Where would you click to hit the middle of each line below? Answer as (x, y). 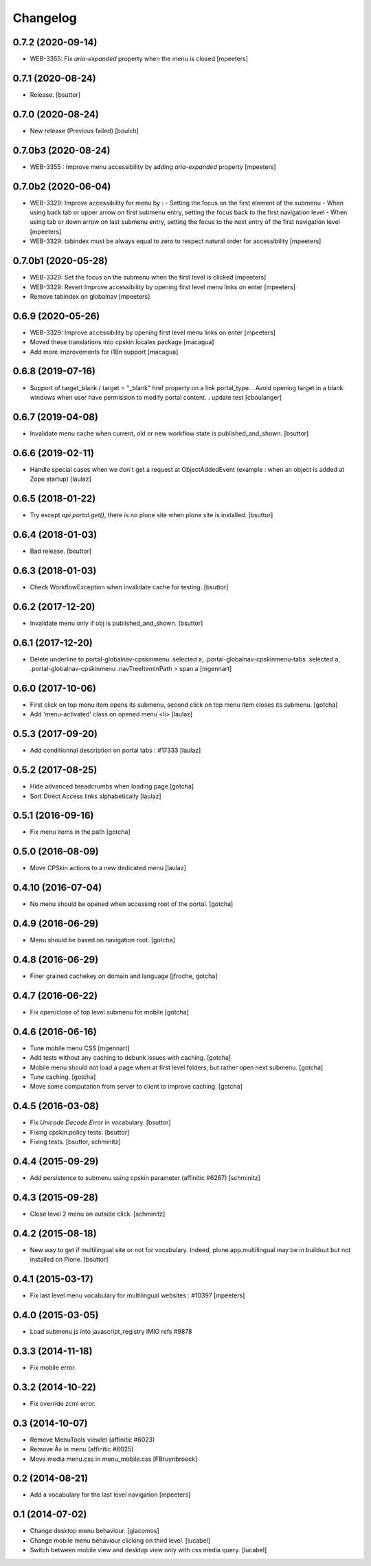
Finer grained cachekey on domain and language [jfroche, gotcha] (124, 976)
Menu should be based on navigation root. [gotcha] (102, 940)
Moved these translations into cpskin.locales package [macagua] (122, 342)
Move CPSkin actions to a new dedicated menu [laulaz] (108, 868)
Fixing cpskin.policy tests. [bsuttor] (80, 1132)
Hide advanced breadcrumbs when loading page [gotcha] (112, 786)
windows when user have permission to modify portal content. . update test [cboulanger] (156, 397)
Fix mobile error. (53, 1368)
